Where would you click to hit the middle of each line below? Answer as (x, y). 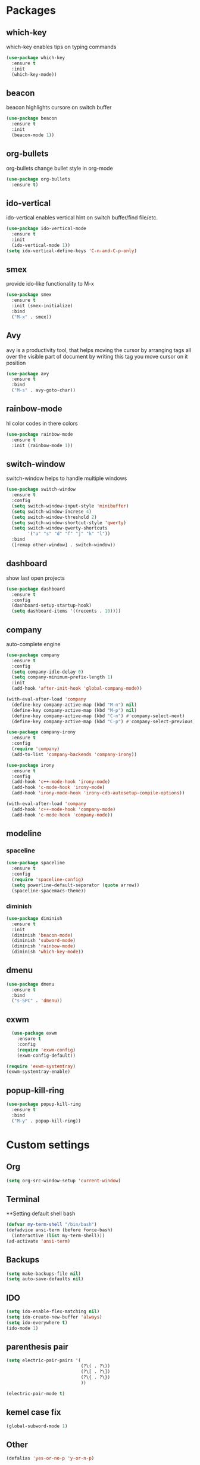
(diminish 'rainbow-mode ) (44, 946)
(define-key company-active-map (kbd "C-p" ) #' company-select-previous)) (105, 721)
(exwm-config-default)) (46, 1056)
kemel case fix (34, 1412)
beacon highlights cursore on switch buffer (59, 108)
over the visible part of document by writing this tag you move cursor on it (97, 356)
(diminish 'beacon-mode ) (42, 935)
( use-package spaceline (36, 863)
